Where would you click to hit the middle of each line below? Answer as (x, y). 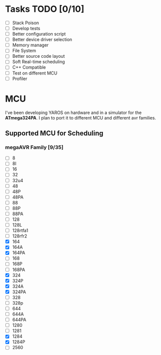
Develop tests (26, 28)
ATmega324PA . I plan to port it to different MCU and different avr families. (80, 118)
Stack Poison (26, 23)
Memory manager (30, 45)
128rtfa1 (20, 231)
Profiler (20, 79)
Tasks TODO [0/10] (45, 9)
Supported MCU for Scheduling (54, 133)
